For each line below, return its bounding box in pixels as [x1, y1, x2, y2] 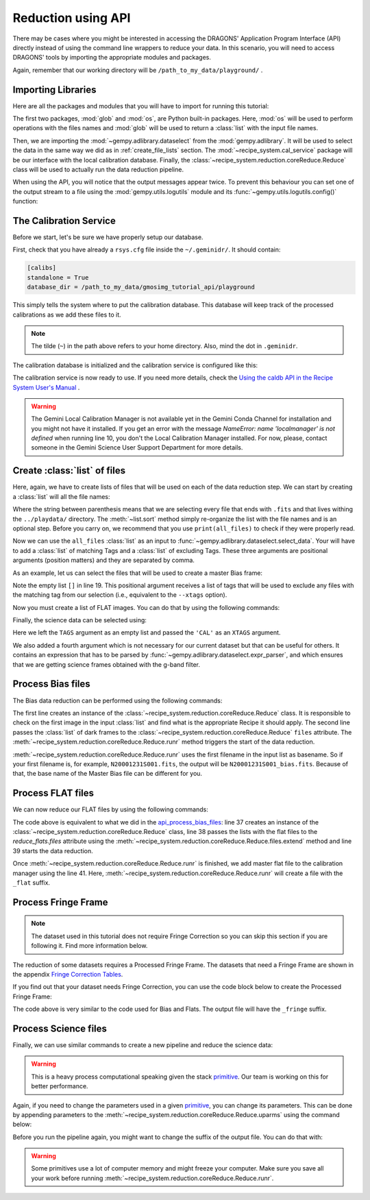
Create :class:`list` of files [12, 465, 126, 476]
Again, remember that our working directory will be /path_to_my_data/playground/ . [12, 66, 263, 74]
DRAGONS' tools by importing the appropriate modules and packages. [12, 53, 212, 62]
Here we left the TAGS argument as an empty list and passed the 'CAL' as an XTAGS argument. [12, 628, 281, 637]
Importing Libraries [12, 84, 97, 95]
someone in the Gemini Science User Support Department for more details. [31, 443, 243, 452]
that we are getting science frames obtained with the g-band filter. [12, 660, 201, 668]
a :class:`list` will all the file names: [12, 492, 110, 500]
